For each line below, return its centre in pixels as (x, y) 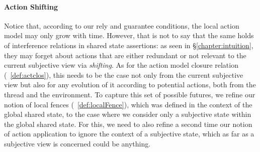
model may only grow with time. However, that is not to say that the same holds (129, 35)
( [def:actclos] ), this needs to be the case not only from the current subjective (124, 74)
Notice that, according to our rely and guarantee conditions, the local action (122, 25)
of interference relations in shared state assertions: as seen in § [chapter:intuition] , (129, 45)
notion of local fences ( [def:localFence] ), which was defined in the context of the (128, 104)
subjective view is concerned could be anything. (77, 143)
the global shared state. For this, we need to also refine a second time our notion (128, 124)
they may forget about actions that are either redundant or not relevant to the (125, 55)
